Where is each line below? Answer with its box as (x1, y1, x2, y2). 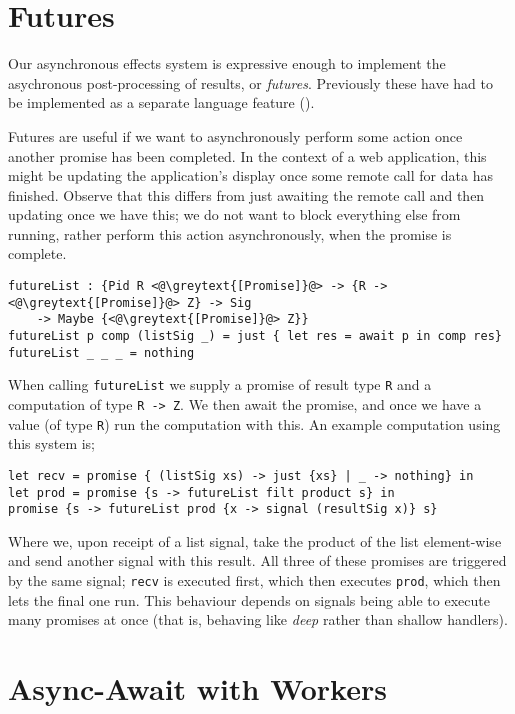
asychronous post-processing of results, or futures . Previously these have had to (8, 72, 493, 93)
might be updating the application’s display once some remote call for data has (8, 165, 493, 186)
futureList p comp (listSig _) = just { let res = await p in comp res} (8, 329, 502, 344)
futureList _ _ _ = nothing (8, 345, 195, 360)
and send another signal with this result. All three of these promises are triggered (8, 550, 507, 571)
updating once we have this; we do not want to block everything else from (8, 204, 461, 225)
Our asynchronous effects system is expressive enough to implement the (8, 53, 446, 74)
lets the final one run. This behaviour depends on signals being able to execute (8, 589, 490, 610)
